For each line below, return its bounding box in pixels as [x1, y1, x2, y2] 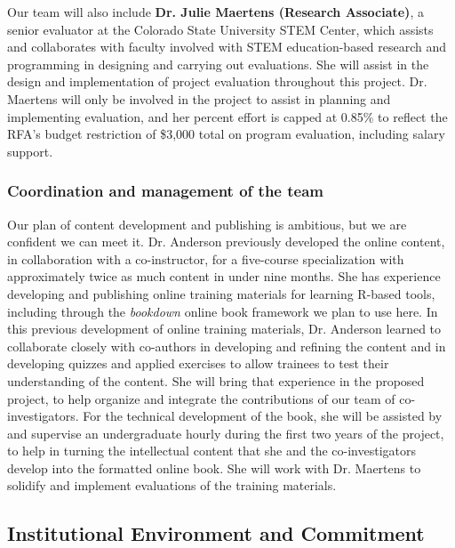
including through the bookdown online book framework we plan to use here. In [7, 302, 438, 320]
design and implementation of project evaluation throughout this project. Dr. [7, 72, 427, 91]
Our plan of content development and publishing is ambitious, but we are [7, 214, 407, 233]
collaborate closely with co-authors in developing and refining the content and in [7, 336, 446, 355]
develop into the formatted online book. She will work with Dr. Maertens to [7, 458, 421, 477]
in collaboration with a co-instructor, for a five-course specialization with [7, 249, 404, 268]
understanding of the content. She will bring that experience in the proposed [7, 371, 425, 390]
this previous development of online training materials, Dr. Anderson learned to [7, 319, 442, 338]
